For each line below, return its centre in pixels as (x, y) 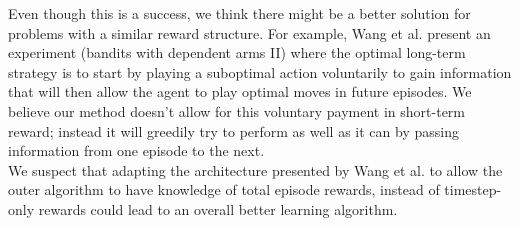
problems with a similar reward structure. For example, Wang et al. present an (249, 32)
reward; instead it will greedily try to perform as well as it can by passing (233, 130)
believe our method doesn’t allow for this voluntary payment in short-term (237, 110)
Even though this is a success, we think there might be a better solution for (239, 13)
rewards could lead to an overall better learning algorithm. (218, 208)
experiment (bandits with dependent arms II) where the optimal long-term (237, 52)
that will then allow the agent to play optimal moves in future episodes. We (240, 91)
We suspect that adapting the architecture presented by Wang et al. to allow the (255, 169)
